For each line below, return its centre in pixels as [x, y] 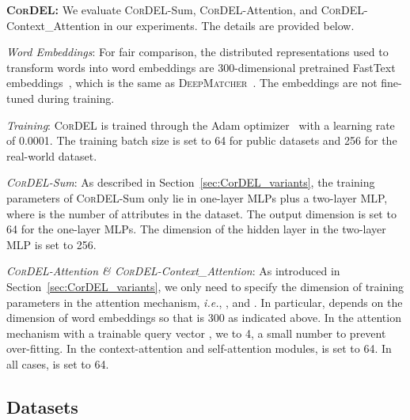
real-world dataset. [52, 155]
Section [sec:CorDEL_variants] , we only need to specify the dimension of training [205, 286]
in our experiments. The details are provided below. [229, 25]
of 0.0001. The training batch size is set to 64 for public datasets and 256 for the [202, 140]
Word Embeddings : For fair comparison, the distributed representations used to [197, 52]
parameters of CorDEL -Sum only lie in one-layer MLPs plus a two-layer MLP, [197, 197]
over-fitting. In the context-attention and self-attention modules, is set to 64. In [199, 348]
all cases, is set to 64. [58, 363]
